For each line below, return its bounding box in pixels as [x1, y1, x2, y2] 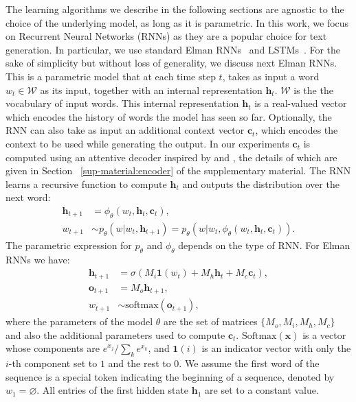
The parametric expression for [5, 237, 132, 252]
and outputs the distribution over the [182, 176, 340, 191]
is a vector [302, 327, 346, 342]
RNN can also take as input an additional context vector [5, 123, 245, 137]
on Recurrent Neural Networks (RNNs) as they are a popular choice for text [5, 29, 327, 43]
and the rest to [108, 356, 171, 370]
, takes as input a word [222, 69, 320, 83]
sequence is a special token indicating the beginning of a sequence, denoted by [5, 369, 335, 383]
